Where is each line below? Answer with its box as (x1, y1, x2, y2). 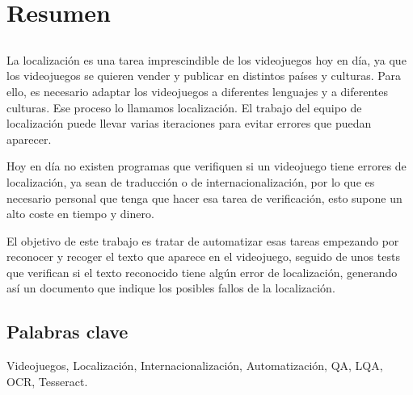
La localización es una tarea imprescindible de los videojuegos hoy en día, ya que (6, 51, 407, 68)
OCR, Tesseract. (6, 372, 88, 389)
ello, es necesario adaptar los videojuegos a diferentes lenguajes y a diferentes (6, 82, 388, 99)
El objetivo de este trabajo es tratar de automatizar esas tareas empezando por (6, 232, 399, 249)
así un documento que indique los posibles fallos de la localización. (6, 279, 335, 296)
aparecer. (6, 130, 52, 147)
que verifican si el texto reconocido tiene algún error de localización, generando (6, 263, 398, 280)
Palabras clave (6, 319, 129, 344)
